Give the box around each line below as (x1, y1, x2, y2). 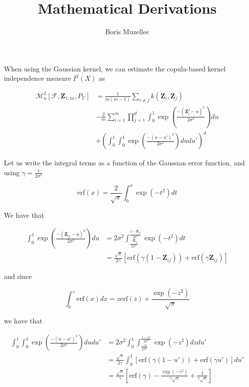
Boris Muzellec (105, 26, 149, 37)
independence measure (4, 73, 71, 83)
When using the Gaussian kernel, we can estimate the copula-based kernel (4, 63, 226, 73)
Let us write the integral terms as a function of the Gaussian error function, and (4, 158, 245, 168)
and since (4, 271, 32, 281)
